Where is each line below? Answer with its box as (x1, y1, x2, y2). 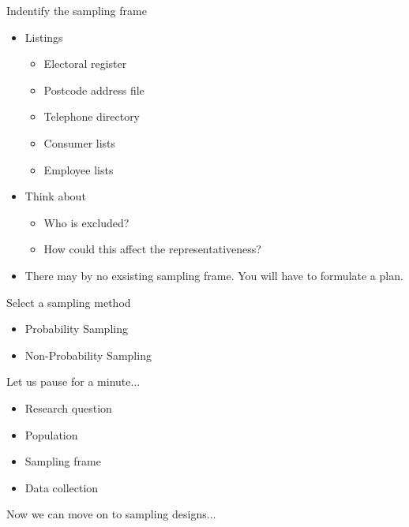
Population (24, 426, 78, 443)
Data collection (24, 479, 99, 495)
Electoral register (43, 55, 127, 72)
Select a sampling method (6, 293, 131, 310)
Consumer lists (43, 134, 116, 151)
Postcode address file (43, 81, 144, 98)
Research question (24, 399, 112, 416)
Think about (24, 188, 86, 204)
